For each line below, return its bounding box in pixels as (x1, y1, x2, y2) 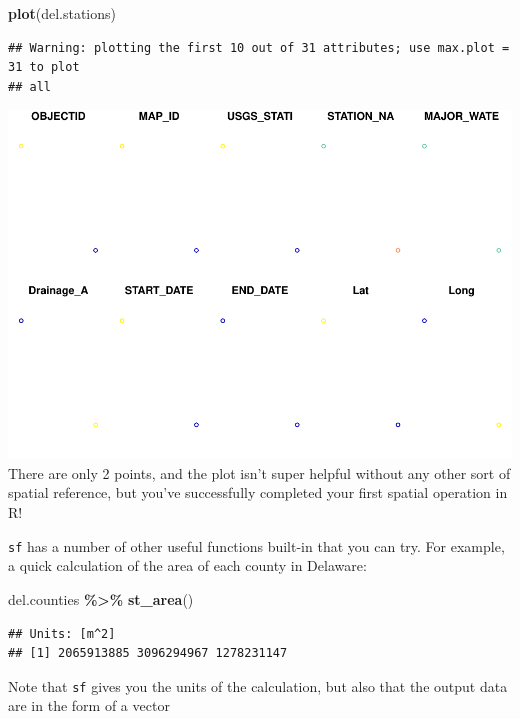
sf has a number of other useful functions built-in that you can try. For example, (8, 535, 505, 556)
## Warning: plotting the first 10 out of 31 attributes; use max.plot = (8, 40, 510, 55)
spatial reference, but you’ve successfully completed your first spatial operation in (8, 482, 508, 503)
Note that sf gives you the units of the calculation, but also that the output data (8, 675, 508, 696)
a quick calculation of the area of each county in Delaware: (8, 555, 367, 576)
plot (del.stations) (8, 3, 117, 23)
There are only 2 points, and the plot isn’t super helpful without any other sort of (8, 462, 511, 483)
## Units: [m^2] (8, 626, 116, 641)
